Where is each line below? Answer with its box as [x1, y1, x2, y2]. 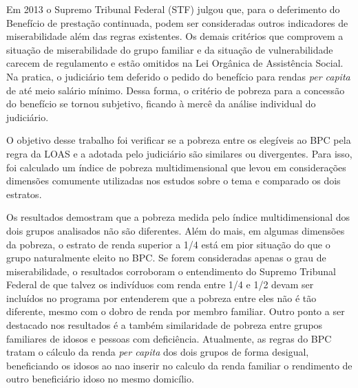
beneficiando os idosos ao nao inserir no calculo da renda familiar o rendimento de [6, 358, 352, 372]
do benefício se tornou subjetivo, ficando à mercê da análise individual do [6, 96, 316, 111]
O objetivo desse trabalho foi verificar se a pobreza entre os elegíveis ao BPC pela [6, 133, 351, 147]
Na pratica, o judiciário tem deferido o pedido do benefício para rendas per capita [6, 69, 350, 83]
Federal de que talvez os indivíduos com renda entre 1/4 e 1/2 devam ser [6, 277, 314, 292]
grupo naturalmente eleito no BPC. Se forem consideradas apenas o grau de [6, 250, 326, 265]
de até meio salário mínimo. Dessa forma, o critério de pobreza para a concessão [6, 83, 345, 97]
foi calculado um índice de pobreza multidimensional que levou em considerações [6, 160, 346, 174]
